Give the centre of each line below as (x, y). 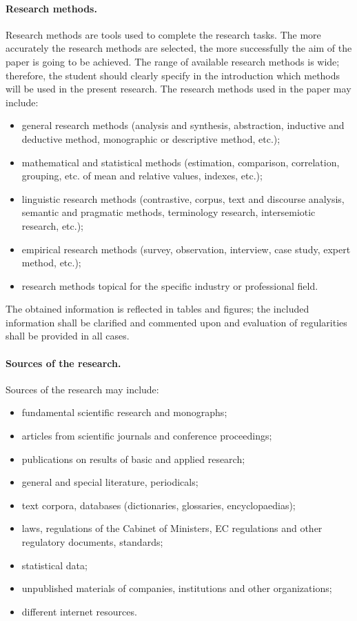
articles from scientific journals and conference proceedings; (147, 436)
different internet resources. (79, 611)
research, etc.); (52, 225)
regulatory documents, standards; (92, 542)
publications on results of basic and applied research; (133, 459)
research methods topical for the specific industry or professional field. (170, 285)
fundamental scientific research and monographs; (124, 412)
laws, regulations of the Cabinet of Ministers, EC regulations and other (172, 528)
